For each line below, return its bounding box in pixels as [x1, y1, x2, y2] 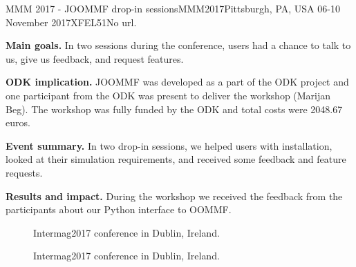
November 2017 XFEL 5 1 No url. [6, 14, 137, 29]
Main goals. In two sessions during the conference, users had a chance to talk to [6, 38, 351, 52]
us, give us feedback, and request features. [6, 51, 184, 66]
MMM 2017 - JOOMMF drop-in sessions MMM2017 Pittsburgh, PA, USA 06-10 [6, 1, 340, 15]
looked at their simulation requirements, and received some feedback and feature [6, 152, 346, 166]
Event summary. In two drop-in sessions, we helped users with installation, [6, 138, 332, 152]
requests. [6, 165, 43, 179]
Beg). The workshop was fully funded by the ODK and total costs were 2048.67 [6, 101, 343, 116]
